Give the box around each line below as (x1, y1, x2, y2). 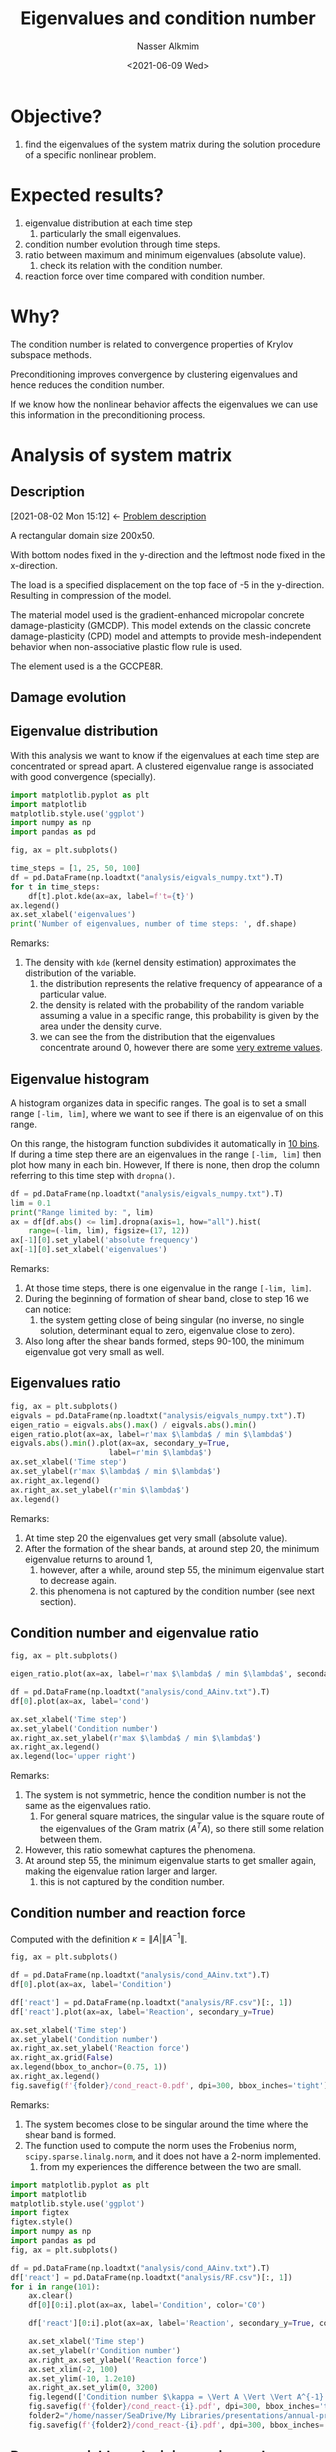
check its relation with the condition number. (39, 259, 223, 271)
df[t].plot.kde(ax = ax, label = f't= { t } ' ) (28, 891, 195, 901)
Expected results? (10, 183, 164, 206)
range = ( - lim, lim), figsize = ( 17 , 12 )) (28, 1226, 190, 1236)
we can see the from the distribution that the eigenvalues (39, 1031, 276, 1043)
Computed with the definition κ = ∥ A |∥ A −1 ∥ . (10, 1931, 188, 1945)
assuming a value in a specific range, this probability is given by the (39, 1010, 320, 1022)
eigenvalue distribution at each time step (24, 217, 193, 229)
